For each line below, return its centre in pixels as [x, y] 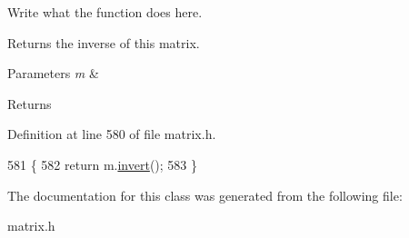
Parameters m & [53, 73]
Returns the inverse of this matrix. [104, 42]
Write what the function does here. [105, 12]
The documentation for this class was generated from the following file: [205, 195]
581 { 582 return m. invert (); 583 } [102, 164]
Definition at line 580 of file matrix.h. [112, 134]
